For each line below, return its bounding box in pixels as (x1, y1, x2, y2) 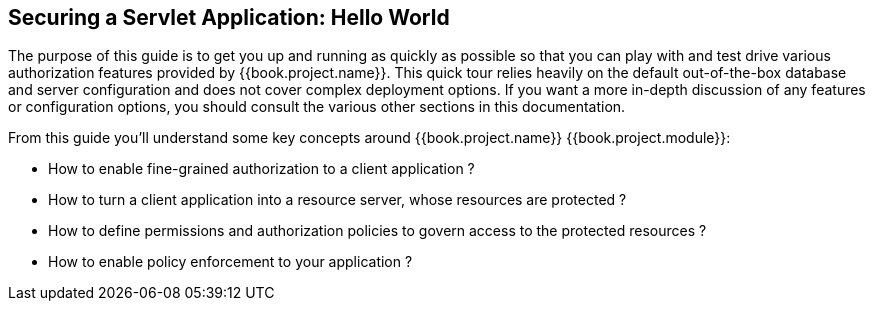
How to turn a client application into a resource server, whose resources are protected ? (48, 191, 627, 209)
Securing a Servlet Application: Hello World (8, 5, 450, 30)
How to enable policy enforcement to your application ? (48, 253, 413, 271)
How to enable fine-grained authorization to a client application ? (48, 160, 475, 178)
